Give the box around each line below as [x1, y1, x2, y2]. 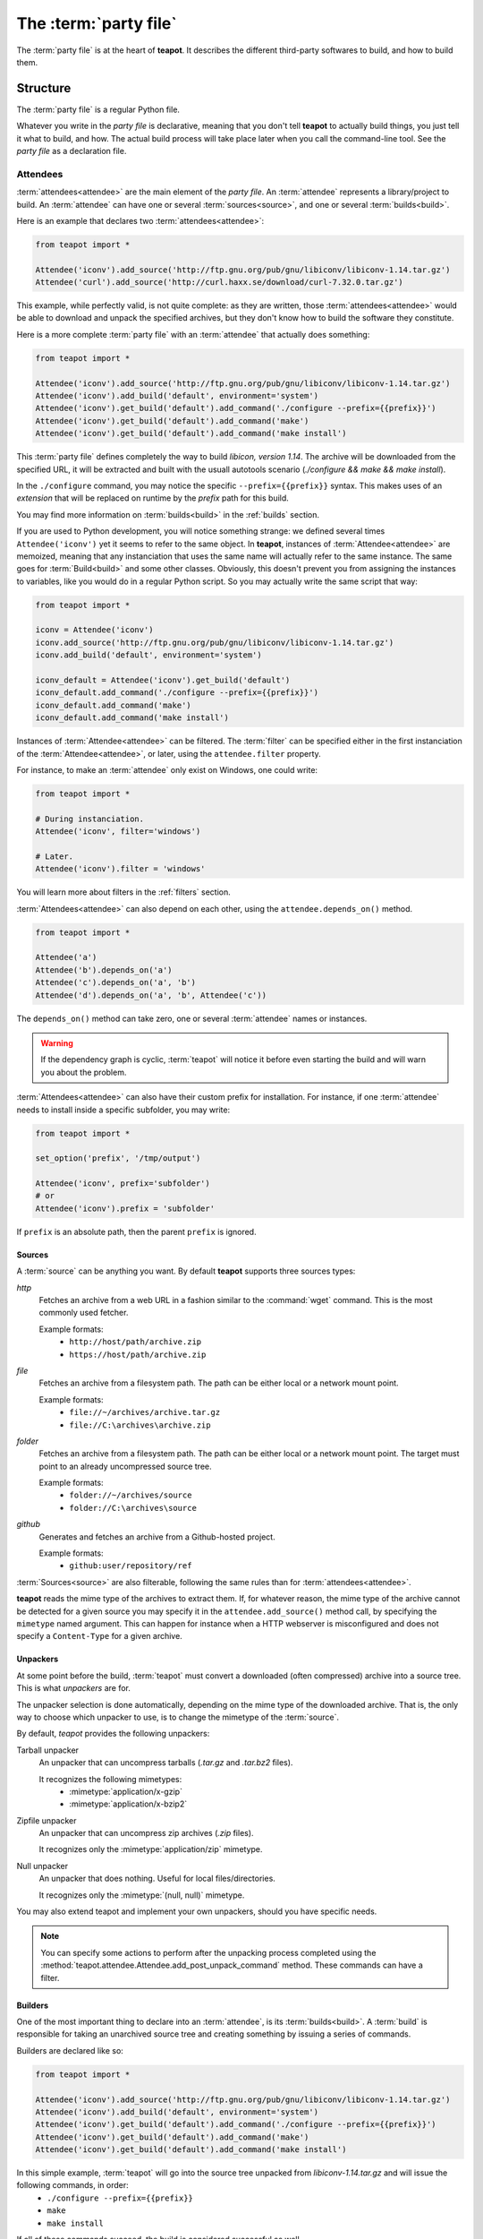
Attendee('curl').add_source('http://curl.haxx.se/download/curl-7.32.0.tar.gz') [35, 278, 404, 287]
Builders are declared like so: [16, 2045, 124, 2055]
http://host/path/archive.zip [69, 1337, 202, 1347]
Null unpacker [16, 1860, 69, 1871]
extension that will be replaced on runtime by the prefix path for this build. [16, 493, 290, 503]
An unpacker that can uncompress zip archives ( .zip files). [38, 1828, 254, 1839]
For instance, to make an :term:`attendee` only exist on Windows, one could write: [16, 764, 318, 775]
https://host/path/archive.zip [69, 1349, 207, 1360]
